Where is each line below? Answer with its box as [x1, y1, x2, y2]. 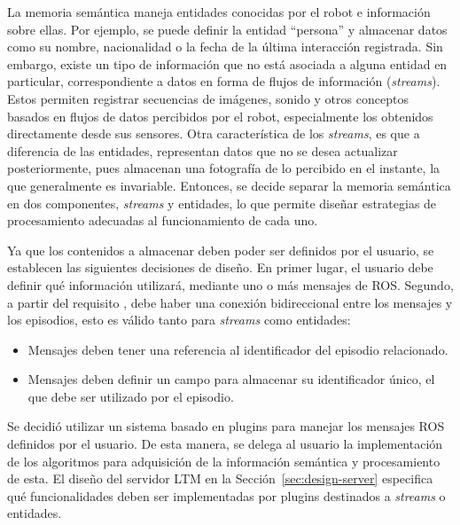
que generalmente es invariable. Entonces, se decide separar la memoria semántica [7, 176, 451, 194]
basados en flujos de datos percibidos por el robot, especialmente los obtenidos [7, 106, 433, 125]
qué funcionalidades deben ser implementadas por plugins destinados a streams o [7, 486, 446, 505]
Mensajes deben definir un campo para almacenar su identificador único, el [27, 370, 435, 388]
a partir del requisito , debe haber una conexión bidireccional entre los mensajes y [7, 293, 453, 311]
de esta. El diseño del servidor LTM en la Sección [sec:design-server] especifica [7, 469, 433, 488]
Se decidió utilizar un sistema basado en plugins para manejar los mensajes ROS [7, 417, 445, 435]
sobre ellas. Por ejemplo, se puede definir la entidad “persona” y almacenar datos [7, 20, 448, 38]
